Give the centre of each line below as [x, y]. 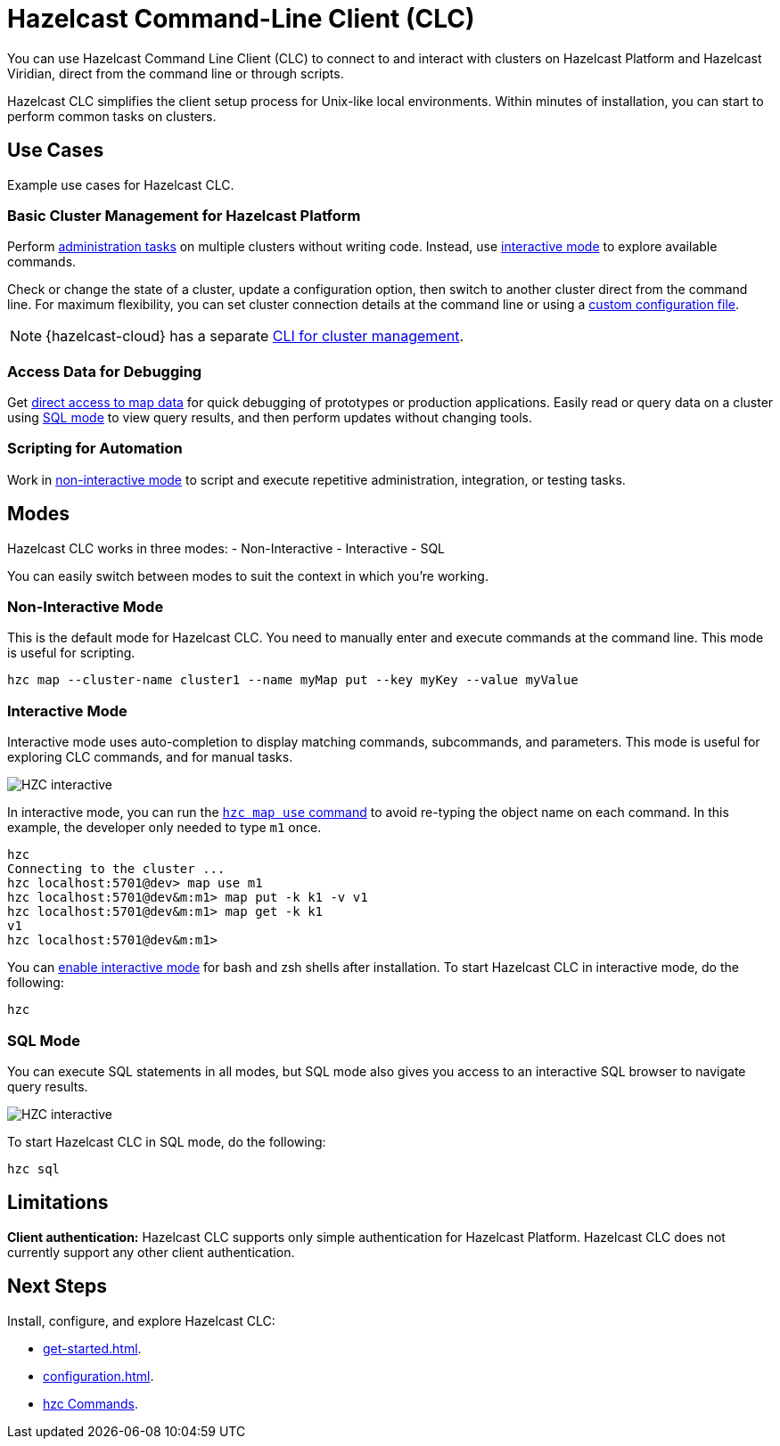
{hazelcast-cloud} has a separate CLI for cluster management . [255, 336]
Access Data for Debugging [105, 371]
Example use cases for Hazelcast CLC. [121, 184]
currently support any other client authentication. [151, 1252]
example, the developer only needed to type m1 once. [164, 828]
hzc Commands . [91, 1403]
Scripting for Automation [95, 449]
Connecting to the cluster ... [116, 869]
